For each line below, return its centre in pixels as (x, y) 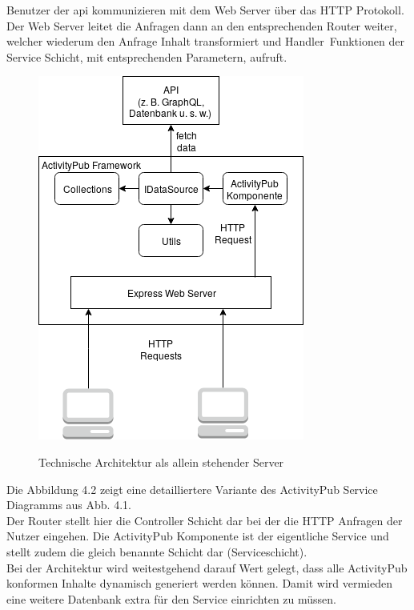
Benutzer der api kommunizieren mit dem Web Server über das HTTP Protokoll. (205, 10)
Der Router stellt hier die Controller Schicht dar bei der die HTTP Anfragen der (205, 520)
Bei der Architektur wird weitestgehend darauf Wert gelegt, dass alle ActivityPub (207, 567)
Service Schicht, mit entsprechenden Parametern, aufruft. (147, 56)
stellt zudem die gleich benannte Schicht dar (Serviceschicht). (157, 551)
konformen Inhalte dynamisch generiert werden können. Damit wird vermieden (199, 583)
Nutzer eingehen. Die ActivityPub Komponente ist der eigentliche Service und (198, 536)
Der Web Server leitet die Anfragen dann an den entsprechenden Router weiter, (202, 25)
